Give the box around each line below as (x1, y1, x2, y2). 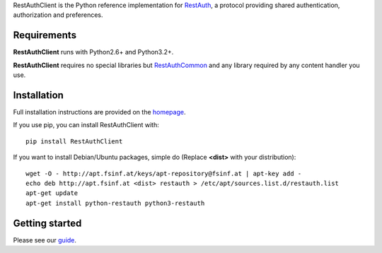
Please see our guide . (13, 235, 77, 244)
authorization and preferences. (13, 11, 103, 19)
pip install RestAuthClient (25, 137, 123, 145)
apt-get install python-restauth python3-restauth (25, 199, 205, 207)
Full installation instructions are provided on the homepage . (13, 107, 186, 116)
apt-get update (25, 189, 79, 197)
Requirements (13, 29, 77, 42)
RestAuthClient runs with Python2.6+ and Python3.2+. (13, 48, 174, 57)
